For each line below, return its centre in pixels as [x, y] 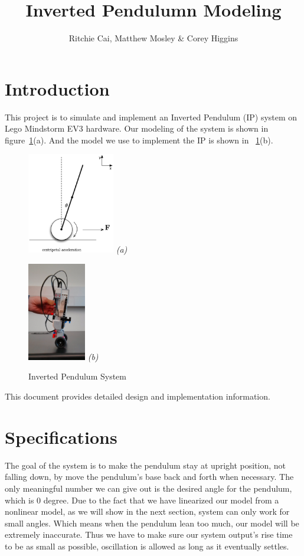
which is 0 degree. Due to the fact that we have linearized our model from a [142, 500]
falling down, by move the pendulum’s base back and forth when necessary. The [149, 477]
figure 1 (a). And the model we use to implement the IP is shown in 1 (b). [139, 140]
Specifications [61, 436]
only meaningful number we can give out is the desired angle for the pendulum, [148, 488]
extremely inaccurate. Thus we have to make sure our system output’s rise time [149, 534]
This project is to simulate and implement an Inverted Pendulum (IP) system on [151, 117]
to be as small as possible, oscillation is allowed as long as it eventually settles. [147, 546]
